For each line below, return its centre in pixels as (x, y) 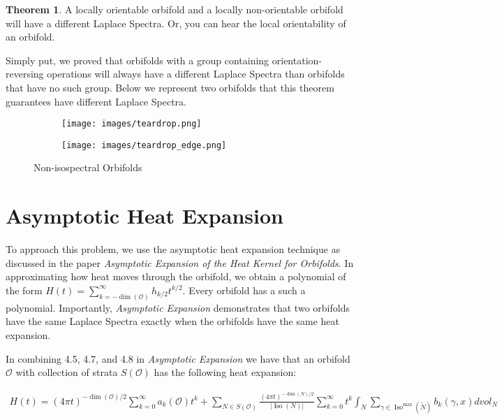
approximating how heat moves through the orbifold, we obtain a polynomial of (176, 276)
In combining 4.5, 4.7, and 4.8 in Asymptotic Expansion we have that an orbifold (178, 358)
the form (24, 290)
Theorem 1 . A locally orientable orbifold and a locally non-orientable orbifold (175, 9)
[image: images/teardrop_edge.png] (144, 145)
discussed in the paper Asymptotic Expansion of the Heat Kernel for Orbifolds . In (180, 262)
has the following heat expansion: (225, 372)
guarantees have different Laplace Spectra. (96, 101)
